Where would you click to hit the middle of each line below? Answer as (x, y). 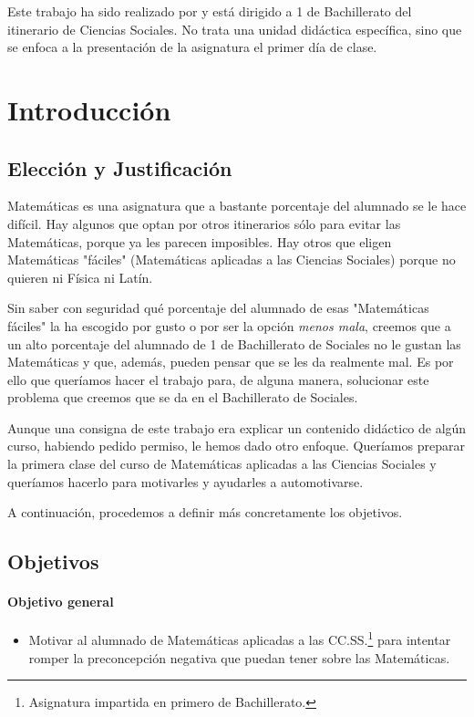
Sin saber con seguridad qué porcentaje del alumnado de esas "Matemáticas (218, 308)
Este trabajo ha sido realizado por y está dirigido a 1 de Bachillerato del (210, 11)
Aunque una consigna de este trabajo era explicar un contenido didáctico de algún (237, 427)
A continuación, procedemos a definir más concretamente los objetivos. (205, 512)
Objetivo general (61, 602)
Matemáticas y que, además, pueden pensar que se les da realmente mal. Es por (231, 362)
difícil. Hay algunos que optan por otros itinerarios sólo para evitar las (204, 223)
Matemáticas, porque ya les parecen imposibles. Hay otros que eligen (200, 241)
